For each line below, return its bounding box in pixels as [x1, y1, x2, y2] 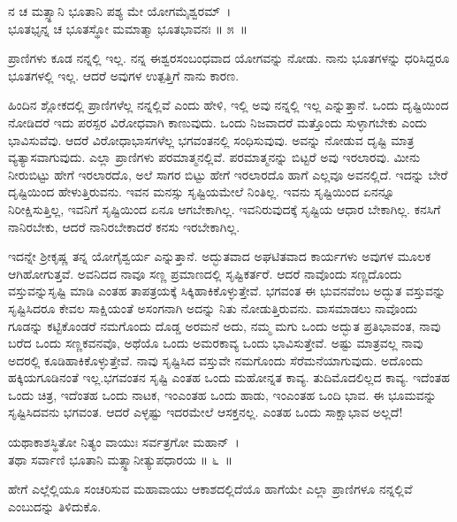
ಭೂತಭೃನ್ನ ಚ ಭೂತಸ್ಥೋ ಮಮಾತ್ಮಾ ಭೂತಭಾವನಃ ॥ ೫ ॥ [8, 19, 248, 37]
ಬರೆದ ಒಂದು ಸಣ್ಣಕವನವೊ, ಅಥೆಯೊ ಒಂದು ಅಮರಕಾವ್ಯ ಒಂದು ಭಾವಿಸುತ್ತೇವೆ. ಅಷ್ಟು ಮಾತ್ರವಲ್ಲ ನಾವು [8, 334, 423, 352]
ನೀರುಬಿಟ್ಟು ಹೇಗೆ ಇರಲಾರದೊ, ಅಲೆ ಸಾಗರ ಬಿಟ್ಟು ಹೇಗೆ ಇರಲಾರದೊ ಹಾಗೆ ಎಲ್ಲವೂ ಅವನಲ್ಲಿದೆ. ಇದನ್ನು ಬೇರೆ [8, 165, 448, 183]
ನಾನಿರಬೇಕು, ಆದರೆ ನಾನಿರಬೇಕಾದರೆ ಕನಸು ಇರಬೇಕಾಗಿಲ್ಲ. [8, 217, 240, 235]
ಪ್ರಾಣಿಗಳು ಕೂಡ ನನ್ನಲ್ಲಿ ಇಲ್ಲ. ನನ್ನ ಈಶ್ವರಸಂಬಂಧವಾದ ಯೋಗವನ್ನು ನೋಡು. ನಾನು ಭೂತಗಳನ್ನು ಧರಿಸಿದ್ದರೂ [8, 49, 450, 67]
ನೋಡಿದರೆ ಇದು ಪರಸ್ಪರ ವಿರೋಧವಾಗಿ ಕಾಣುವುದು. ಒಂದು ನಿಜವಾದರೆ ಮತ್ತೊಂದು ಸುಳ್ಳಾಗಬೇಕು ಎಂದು [8, 112, 427, 131]
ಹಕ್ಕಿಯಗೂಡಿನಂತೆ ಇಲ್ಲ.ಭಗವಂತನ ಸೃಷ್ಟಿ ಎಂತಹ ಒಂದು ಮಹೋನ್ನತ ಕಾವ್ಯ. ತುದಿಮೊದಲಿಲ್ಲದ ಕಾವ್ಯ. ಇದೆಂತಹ [8, 368, 450, 387]
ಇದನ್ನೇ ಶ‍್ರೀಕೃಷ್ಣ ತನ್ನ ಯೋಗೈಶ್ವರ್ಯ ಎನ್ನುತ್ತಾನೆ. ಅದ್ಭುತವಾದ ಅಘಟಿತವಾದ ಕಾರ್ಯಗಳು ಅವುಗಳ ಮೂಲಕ [8, 247, 431, 265]
